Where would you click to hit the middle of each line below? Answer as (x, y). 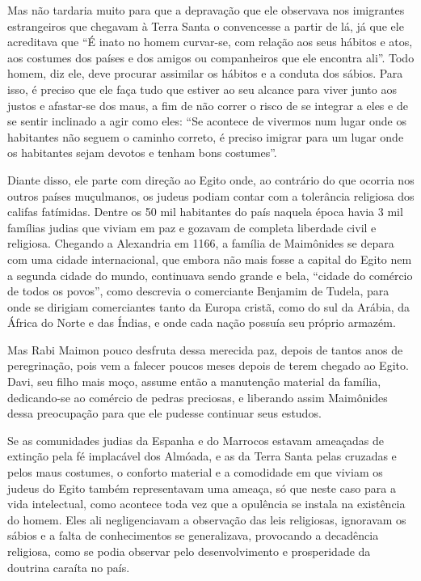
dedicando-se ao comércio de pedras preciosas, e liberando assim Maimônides (198, 397)
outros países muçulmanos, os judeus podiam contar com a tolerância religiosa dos (211, 195)
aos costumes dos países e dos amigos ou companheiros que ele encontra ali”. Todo (211, 57)
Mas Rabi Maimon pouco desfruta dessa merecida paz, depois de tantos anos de (205, 349)
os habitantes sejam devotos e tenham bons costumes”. (142, 153)
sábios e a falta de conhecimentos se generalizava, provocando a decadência (193, 535)
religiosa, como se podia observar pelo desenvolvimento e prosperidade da (189, 551)
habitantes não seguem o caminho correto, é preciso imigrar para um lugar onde (206, 136)
